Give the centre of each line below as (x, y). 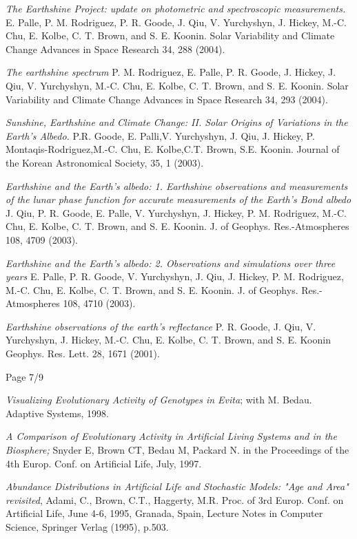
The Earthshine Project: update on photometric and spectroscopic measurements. (176, 8)
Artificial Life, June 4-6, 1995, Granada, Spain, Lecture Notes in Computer (164, 513)
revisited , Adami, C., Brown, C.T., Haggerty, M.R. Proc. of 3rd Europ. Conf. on (175, 499)
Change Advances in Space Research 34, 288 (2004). (115, 49)
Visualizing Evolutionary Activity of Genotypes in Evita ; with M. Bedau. (159, 400)
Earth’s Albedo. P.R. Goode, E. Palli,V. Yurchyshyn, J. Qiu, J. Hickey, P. (160, 135)
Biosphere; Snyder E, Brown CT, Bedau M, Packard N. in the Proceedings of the (177, 450)
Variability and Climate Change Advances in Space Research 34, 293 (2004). (167, 99)
